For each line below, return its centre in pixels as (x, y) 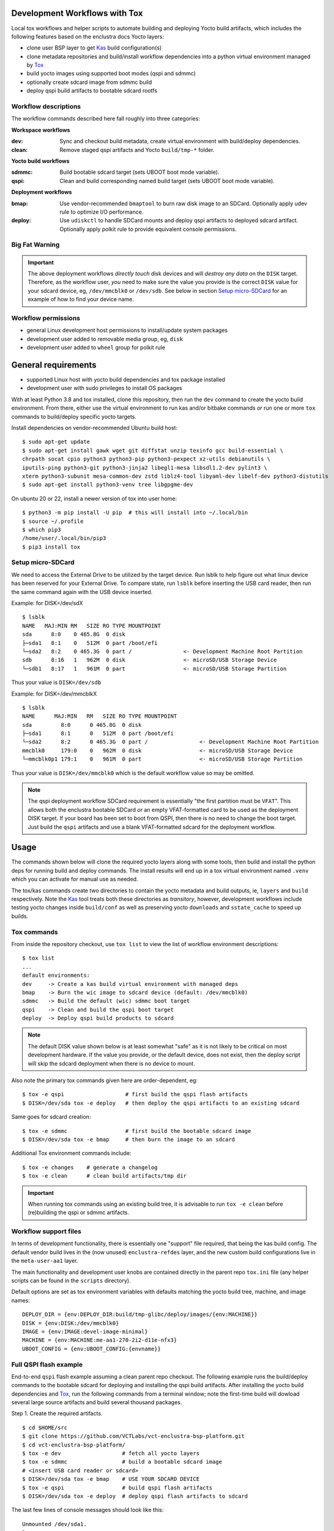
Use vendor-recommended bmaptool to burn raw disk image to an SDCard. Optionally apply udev (184, 203)
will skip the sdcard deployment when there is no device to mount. (111, 1063)
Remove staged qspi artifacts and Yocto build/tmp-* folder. (137, 149)
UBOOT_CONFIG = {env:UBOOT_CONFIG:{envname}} (92, 1349)
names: (20, 1300)
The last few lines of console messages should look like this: (87, 1510)
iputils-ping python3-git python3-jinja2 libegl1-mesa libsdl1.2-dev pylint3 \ (145, 468)
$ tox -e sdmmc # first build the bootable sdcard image (137, 1131)
